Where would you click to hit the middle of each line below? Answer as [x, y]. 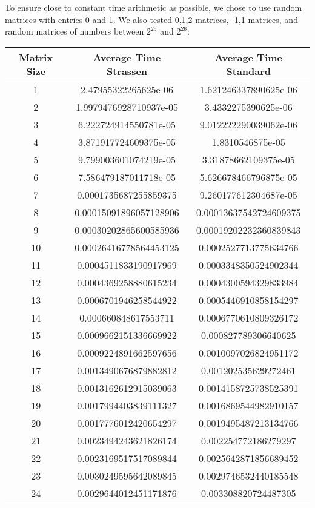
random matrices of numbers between [75, 31]
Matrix [36, 57]
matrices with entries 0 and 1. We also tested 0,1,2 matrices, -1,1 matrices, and [151, 19]
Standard [249, 71]
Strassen [127, 71]
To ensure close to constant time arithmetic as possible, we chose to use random [154, 7]
